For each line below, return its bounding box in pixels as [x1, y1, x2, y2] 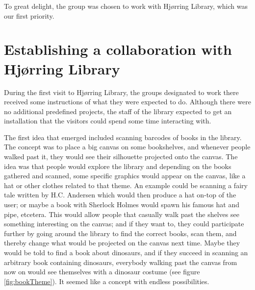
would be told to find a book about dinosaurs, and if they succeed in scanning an [4, 247, 248, 257]
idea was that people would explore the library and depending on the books [4, 161, 231, 171]
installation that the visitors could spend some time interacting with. [4, 116, 211, 126]
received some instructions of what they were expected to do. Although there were [4, 97, 251, 107]
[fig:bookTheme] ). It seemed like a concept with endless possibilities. [4, 276, 209, 286]
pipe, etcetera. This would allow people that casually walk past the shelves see [4, 209, 239, 219]
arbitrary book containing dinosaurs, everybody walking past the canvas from [4, 257, 237, 267]
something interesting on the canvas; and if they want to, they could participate [4, 218, 244, 229]
